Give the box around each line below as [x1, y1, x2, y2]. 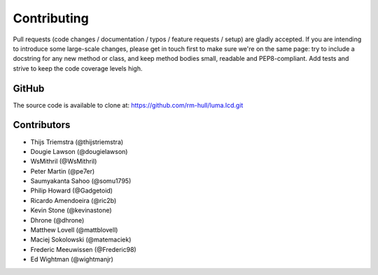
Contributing [13, 10, 89, 26]
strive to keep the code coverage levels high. [13, 64, 143, 73]
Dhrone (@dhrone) [30, 216, 85, 224]
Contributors [13, 119, 71, 131]
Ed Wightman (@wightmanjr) [30, 255, 113, 264]
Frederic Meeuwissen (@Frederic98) [30, 245, 136, 253]
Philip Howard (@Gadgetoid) [30, 186, 113, 195]
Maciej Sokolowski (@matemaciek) [30, 235, 132, 244]
